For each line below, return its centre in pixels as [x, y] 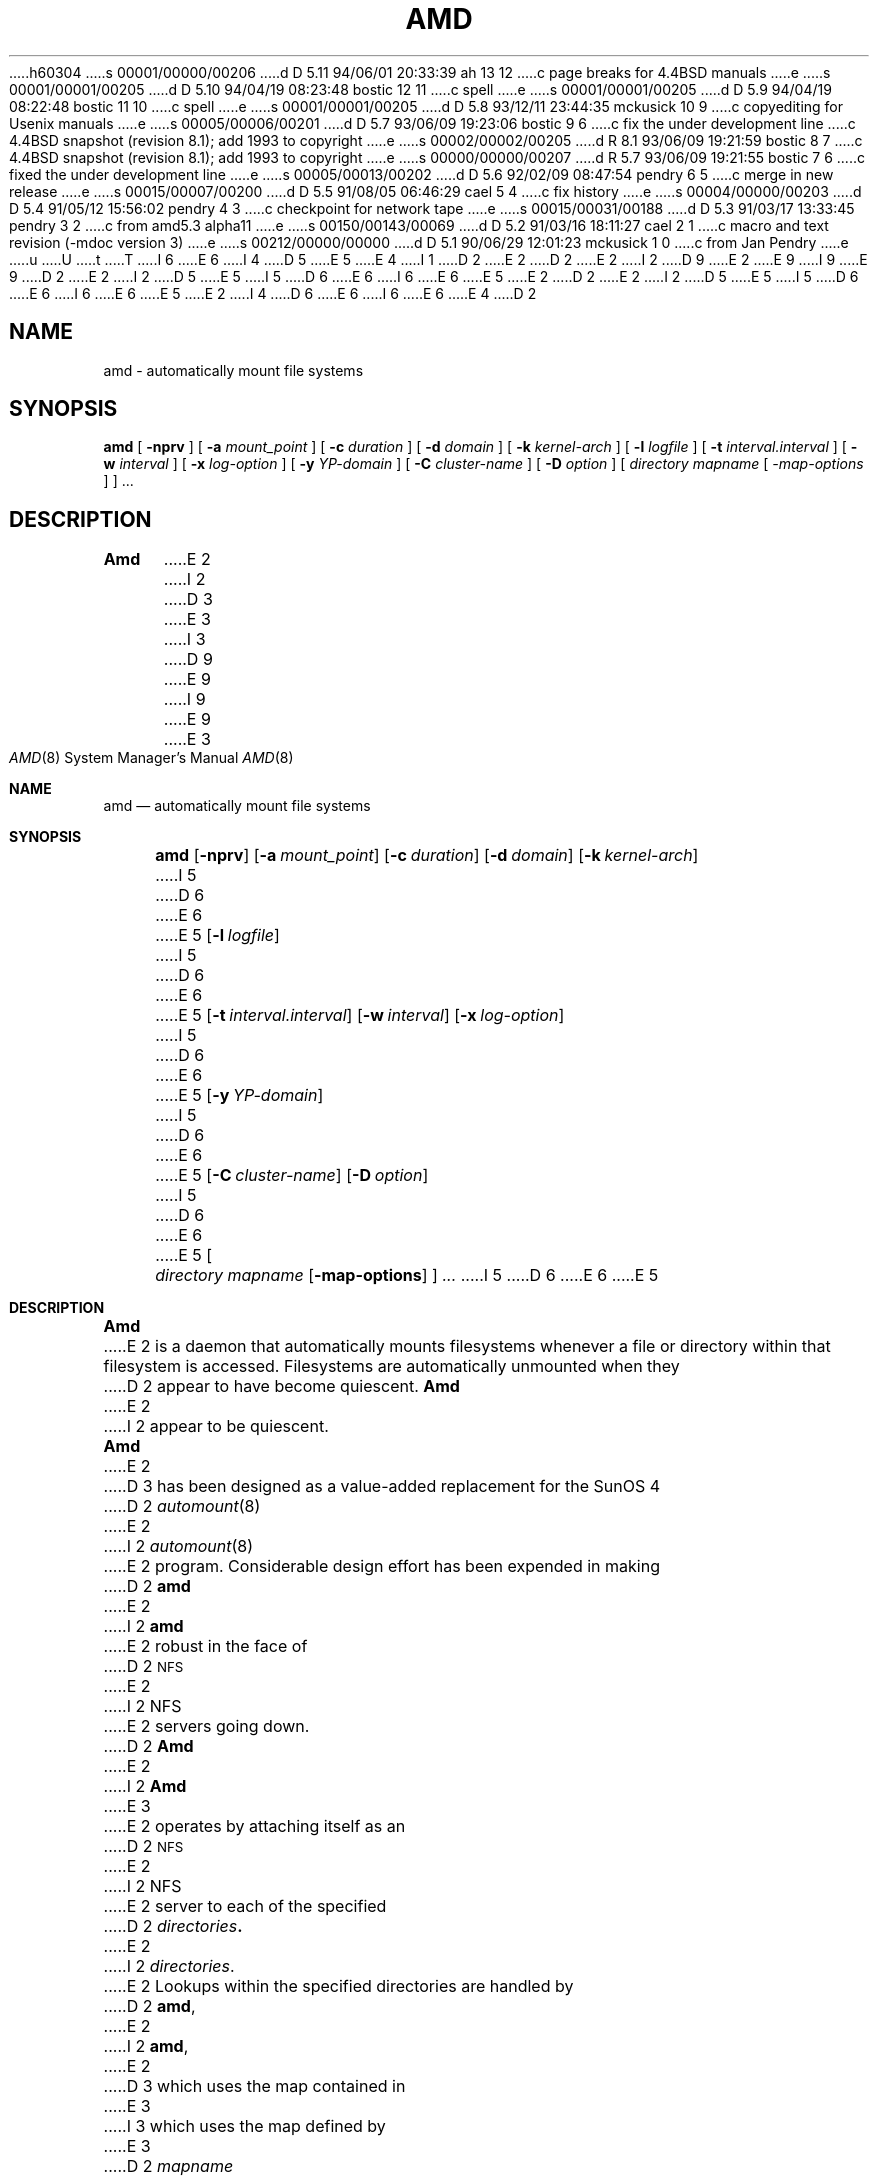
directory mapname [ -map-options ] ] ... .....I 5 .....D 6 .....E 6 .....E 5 [407, 1275]
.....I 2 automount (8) [178, 1546]
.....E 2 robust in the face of [205, 1646]
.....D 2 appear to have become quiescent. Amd [281, 1386]
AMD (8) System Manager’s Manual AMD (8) [151, 758]
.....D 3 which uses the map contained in [254, 2086]
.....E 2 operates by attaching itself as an [254, 1826]
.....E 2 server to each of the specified [245, 1906]
